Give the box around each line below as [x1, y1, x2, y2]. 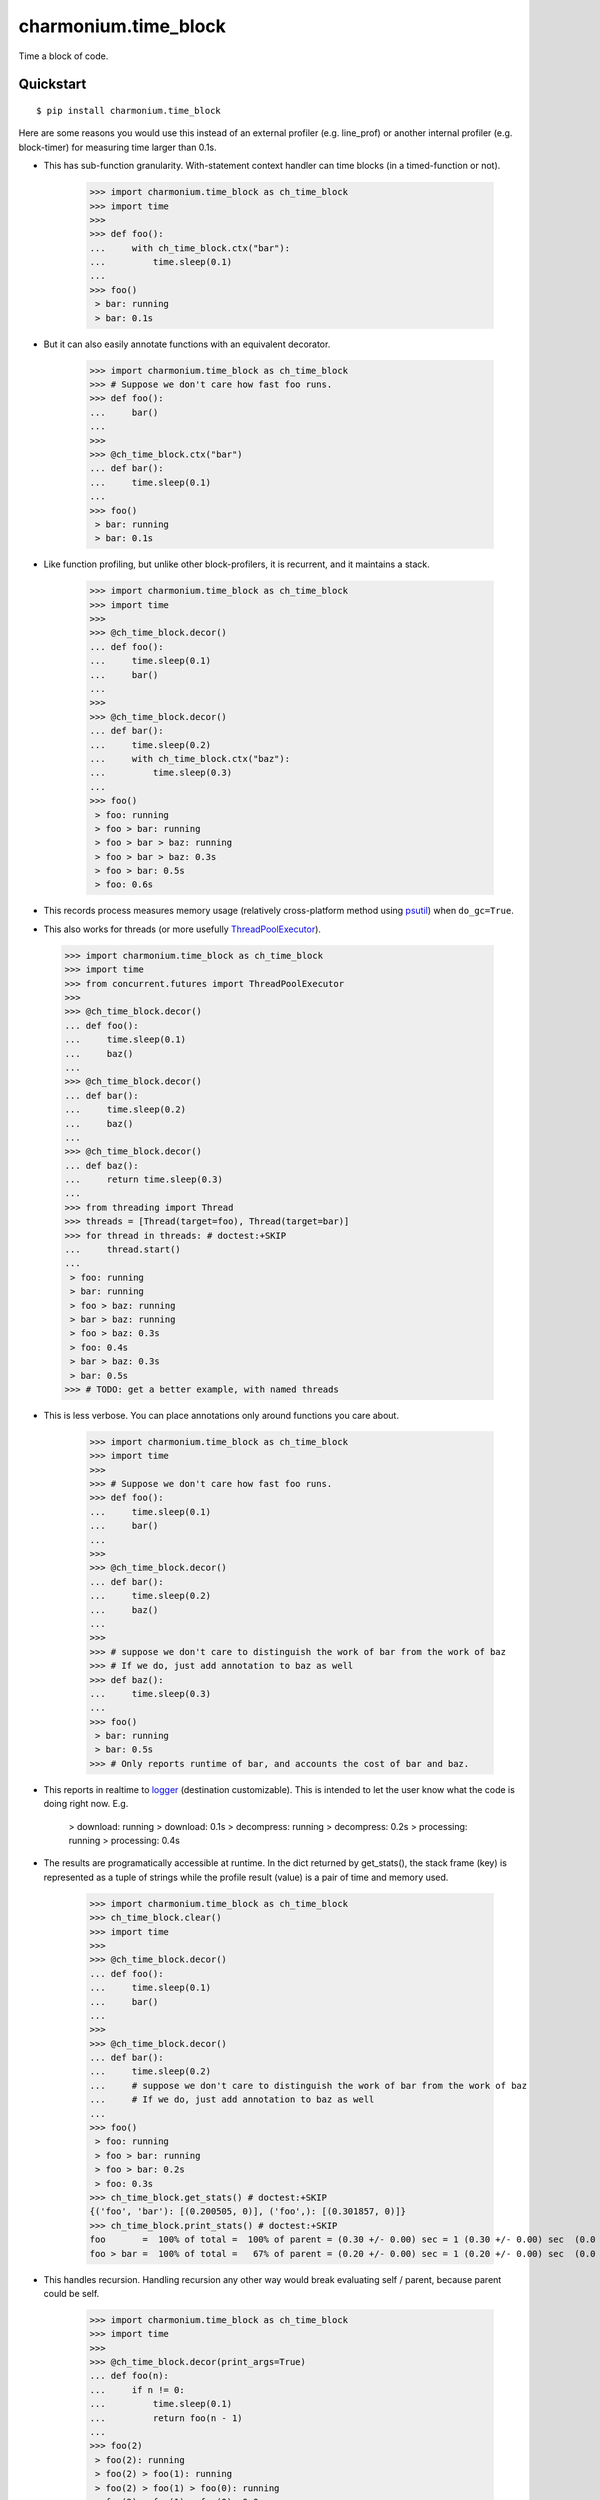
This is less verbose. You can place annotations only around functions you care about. [43, 1409, 400, 1421]
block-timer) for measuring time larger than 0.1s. [18, 141, 217, 153]
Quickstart [18, 76, 87, 93]
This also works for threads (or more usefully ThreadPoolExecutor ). [43, 923, 322, 935]
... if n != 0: [89, 2384, 185, 2395]
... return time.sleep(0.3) [64, 1174, 224, 1185]
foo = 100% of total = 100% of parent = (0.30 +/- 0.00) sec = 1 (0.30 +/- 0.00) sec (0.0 [89, 2234, 596, 2245]
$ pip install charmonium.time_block [36, 105, 222, 116]
